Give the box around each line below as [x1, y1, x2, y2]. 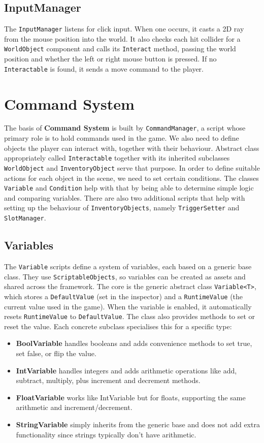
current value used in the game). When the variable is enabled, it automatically [4, 301, 252, 311]
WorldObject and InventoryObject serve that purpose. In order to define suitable [4, 162, 260, 173]
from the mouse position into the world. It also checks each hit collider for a [4, 33, 241, 44]
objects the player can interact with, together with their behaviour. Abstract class [4, 142, 259, 153]
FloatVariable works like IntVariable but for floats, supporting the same [16, 392, 246, 402]
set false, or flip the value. [16, 348, 96, 359]
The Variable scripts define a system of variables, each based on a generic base [4, 261, 252, 271]
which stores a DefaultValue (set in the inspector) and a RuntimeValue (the [4, 291, 243, 301]
